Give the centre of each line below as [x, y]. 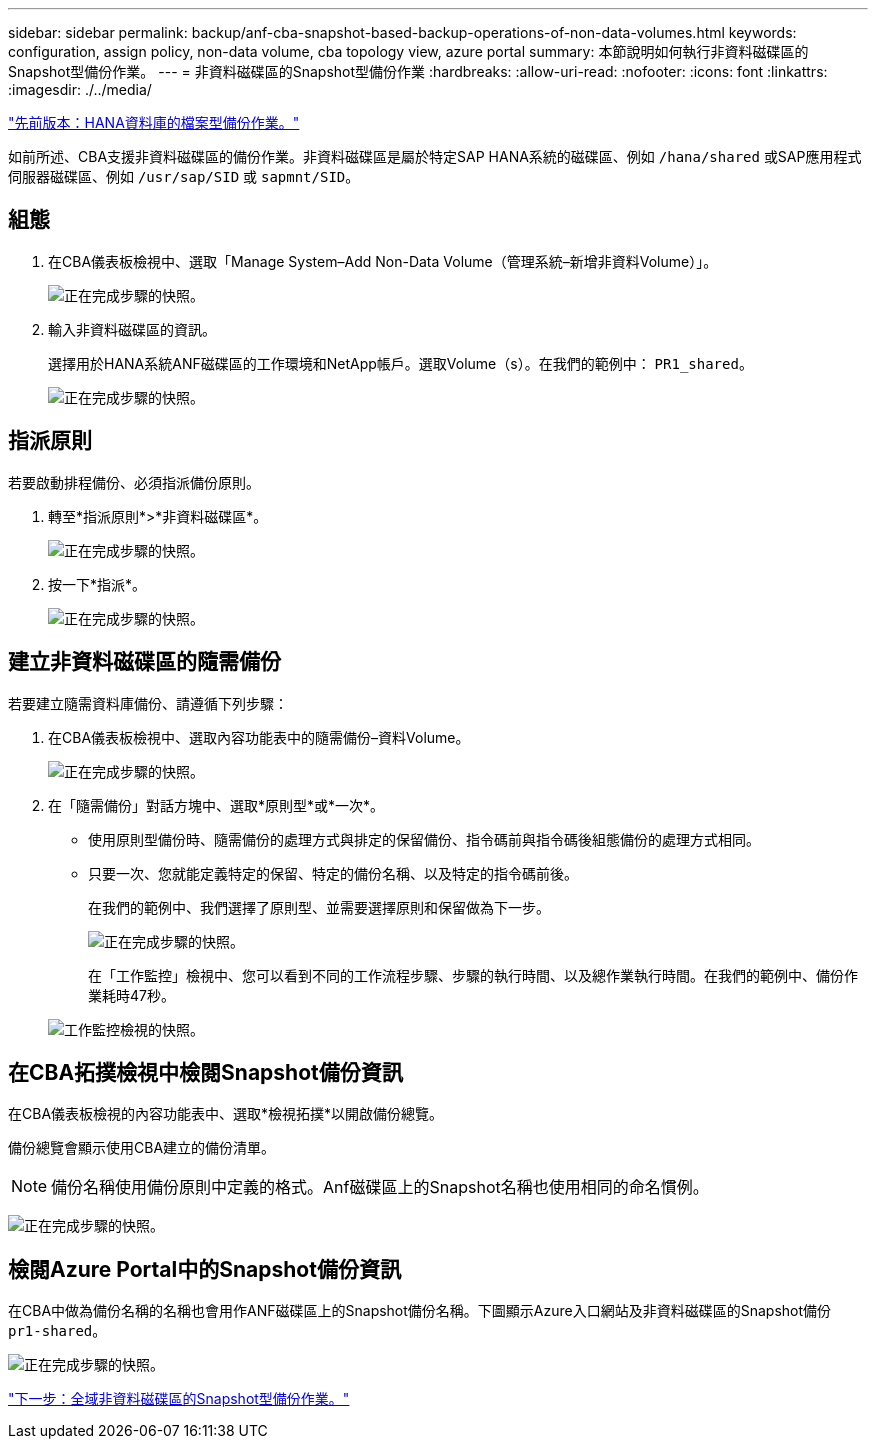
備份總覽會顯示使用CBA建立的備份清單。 [142, 1148]
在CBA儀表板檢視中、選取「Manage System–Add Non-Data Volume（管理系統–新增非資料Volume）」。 [383, 261]
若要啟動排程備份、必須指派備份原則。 [134, 482]
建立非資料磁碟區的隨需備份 [144, 662]
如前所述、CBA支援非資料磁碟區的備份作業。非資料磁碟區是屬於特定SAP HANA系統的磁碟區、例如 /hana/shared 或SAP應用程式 [435, 156]
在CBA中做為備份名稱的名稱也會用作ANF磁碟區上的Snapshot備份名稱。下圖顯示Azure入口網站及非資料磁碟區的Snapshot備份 [420, 1311]
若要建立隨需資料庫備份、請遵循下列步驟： [148, 703]
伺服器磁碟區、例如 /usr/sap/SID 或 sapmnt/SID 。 [184, 176]
